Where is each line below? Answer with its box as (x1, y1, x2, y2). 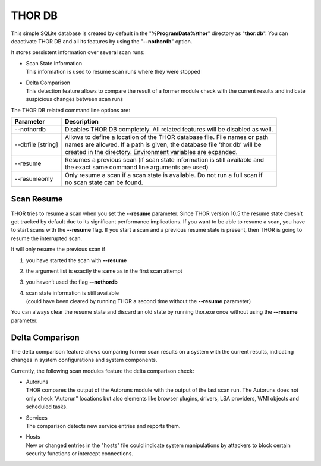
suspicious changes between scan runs (26, 96, 123, 103)
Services (26, 414, 48, 421)
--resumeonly (14, 175, 53, 183)
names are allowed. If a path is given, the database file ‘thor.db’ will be (64, 140, 262, 149)
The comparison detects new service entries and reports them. (26, 422, 181, 429)
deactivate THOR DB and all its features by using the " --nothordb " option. (11, 37, 193, 45)
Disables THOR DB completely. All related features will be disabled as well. (64, 125, 273, 134)
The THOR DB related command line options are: (11, 106, 131, 114)
